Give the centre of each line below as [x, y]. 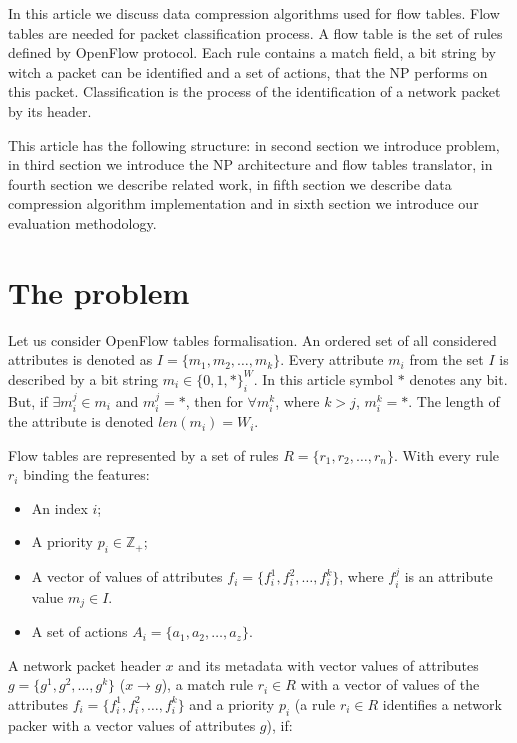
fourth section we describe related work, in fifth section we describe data [230, 183]
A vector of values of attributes [127, 576]
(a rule [315, 703]
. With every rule [446, 454]
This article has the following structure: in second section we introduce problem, [254, 144]
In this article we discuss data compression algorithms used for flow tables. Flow [254, 13]
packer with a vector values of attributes [132, 724]
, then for [214, 400]
